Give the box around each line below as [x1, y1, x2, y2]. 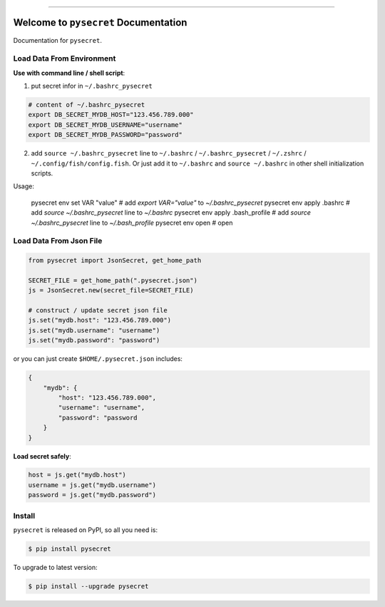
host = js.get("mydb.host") [28, 471, 126, 479]
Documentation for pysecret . [13, 36, 103, 44]
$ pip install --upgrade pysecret [28, 582, 149, 590]
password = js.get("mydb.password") [28, 491, 157, 499]
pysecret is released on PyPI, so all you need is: [13, 526, 158, 534]
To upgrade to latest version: [13, 563, 98, 571]
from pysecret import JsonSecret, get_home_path [28, 257, 202, 265]
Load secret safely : [13, 452, 71, 460]
